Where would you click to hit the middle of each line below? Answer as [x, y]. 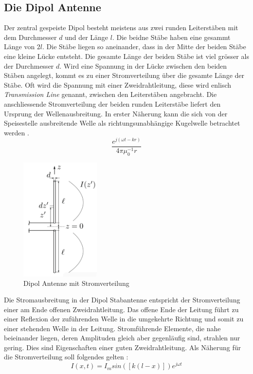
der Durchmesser [29, 65]
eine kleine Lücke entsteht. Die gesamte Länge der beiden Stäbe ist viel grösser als [126, 56]
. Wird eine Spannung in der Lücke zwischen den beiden [143, 65]
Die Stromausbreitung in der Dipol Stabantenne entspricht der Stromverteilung [122, 299]
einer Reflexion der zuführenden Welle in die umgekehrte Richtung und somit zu [124, 319]
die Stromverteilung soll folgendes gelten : [66, 357]
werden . [17, 132]
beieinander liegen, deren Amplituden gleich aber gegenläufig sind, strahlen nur [122, 338]
